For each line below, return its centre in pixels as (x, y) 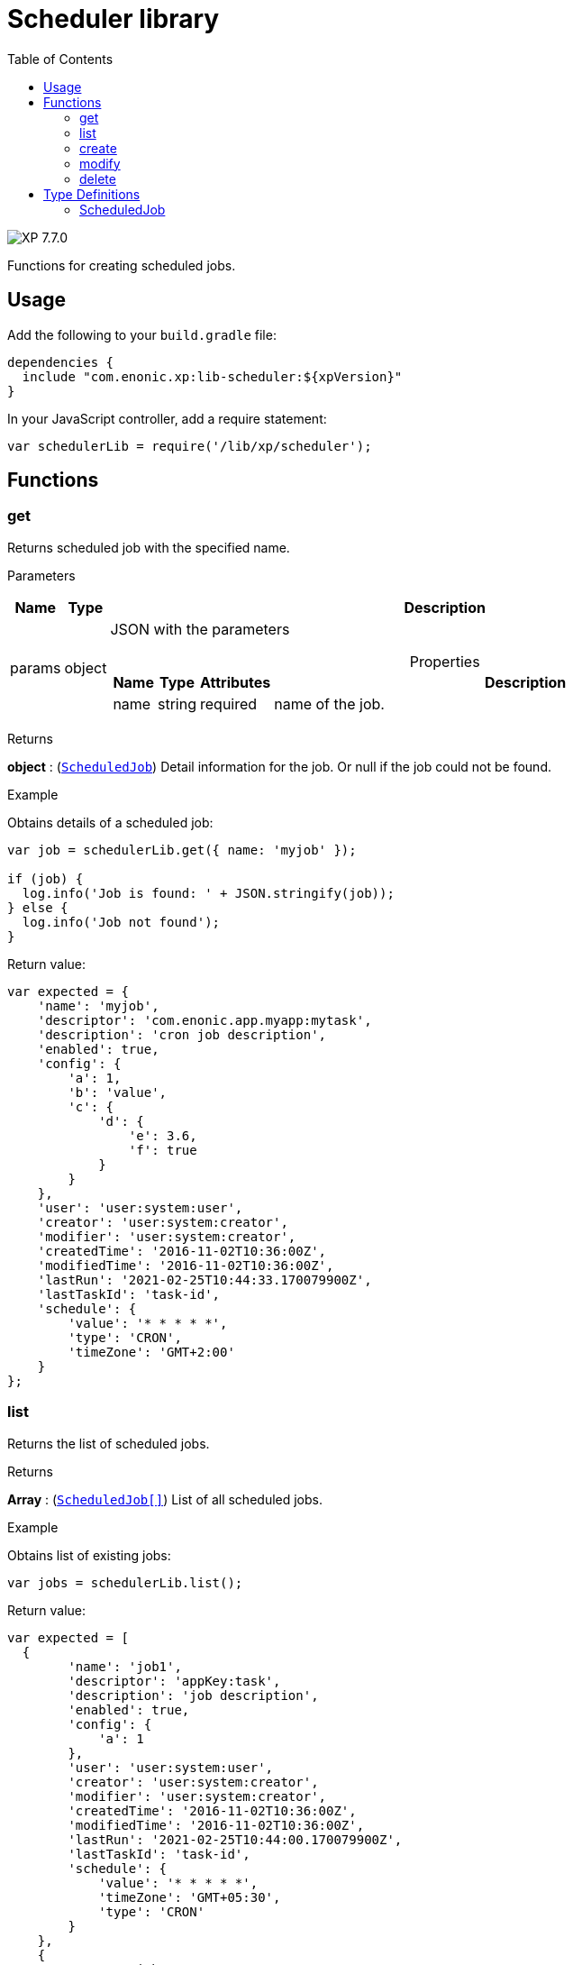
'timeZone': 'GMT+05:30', (190, 1897)
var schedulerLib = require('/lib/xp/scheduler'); (190, 446)
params (36, 667)
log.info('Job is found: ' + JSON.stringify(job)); (208, 893)
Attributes (236, 682)
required (229, 704)
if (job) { (45, 878)
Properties (445, 661)
